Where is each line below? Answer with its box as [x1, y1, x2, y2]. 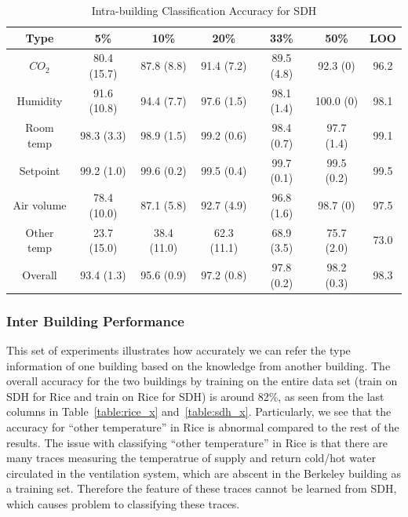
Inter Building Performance [6, 311, 184, 330]
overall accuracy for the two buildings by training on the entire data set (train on [6, 373, 398, 389]
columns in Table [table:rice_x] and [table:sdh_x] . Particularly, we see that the [6, 403, 392, 420]
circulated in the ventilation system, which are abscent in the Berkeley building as [6, 464, 402, 481]
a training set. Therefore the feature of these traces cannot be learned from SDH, [6, 480, 397, 497]
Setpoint [19, 162, 60, 178]
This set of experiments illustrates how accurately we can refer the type [6, 341, 351, 358]
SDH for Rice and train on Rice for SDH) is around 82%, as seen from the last [6, 388, 384, 404]
